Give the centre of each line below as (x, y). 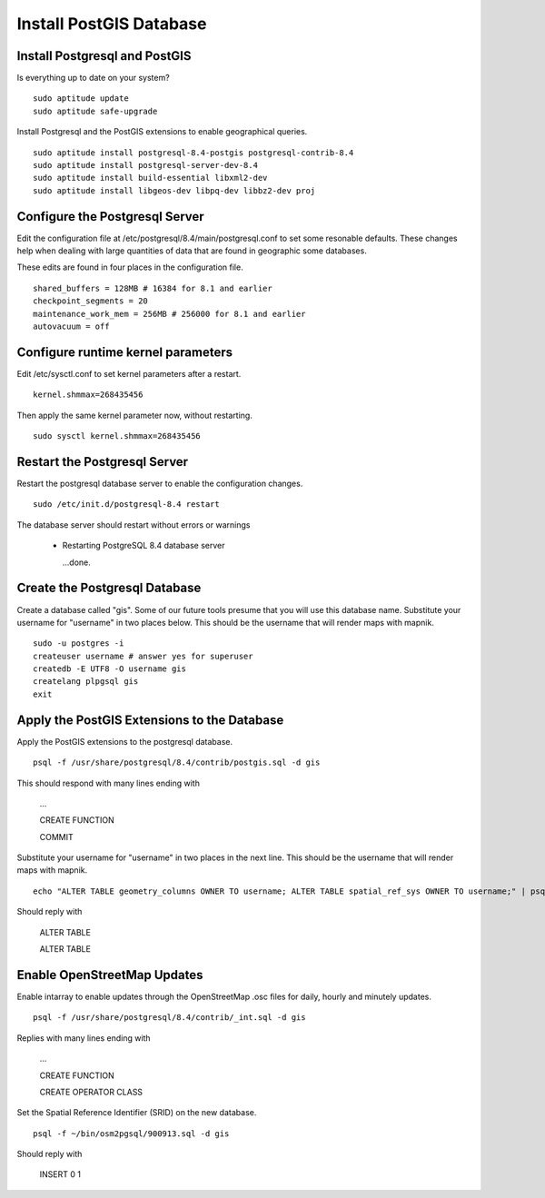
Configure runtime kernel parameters (125, 352)
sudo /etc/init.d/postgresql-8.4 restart (126, 505)
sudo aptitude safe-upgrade (95, 111)
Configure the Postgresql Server (110, 217)
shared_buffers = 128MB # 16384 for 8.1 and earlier (153, 288)
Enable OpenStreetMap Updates (110, 975)
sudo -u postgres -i (79, 644)
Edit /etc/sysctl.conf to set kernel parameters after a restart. (129, 373)
